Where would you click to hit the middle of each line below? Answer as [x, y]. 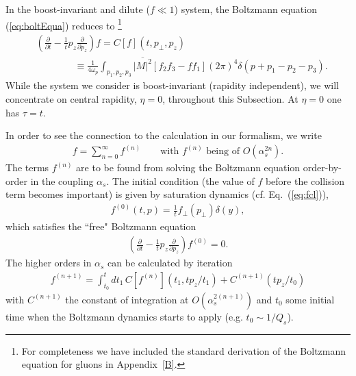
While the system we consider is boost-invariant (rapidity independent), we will [173, 85]
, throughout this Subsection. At [230, 98]
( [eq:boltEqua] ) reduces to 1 [64, 24]
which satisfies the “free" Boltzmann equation [101, 226]
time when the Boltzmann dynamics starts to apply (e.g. [124, 316]
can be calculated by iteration [170, 263]
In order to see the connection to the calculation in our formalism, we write [164, 135]
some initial [310, 299]
